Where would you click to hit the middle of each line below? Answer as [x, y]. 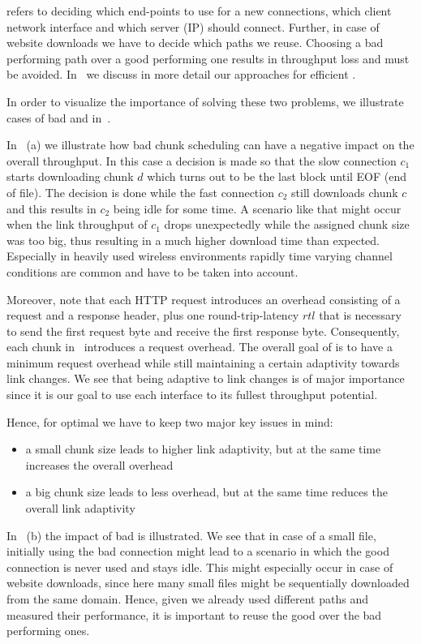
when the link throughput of [77, 224]
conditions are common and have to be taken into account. [153, 271]
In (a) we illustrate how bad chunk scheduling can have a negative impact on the [210, 145]
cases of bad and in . [59, 117]
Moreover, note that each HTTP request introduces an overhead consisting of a [204, 299]
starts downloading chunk [70, 176]
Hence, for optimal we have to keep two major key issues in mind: [170, 421]
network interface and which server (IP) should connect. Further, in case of [193, 26]
